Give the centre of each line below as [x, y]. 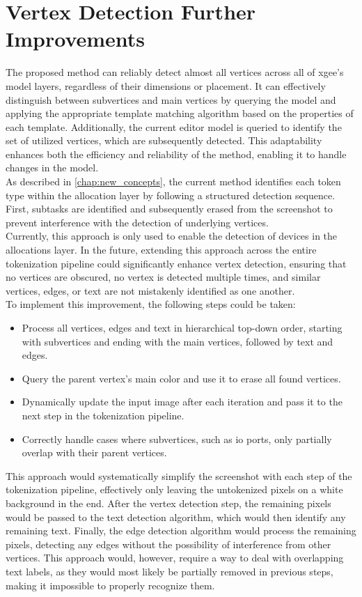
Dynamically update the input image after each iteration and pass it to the [182, 402]
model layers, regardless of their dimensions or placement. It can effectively [166, 85]
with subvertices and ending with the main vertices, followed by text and [178, 341]
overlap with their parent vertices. [94, 452]
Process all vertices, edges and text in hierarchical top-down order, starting [182, 327]
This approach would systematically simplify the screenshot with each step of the [179, 475]
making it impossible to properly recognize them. [110, 585]
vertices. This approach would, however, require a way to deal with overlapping [175, 558]
